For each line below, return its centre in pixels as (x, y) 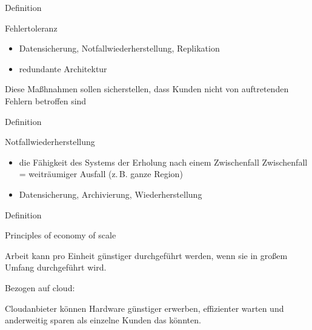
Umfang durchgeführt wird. (56, 267)
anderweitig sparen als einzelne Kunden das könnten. (103, 320)
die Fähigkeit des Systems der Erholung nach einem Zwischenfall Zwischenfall (163, 162)
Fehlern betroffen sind (46, 100)
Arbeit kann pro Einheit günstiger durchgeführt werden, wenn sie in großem (146, 255)
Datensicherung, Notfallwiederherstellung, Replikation (119, 48)
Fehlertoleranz (31, 28)
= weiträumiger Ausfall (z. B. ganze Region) (101, 174)
